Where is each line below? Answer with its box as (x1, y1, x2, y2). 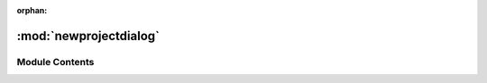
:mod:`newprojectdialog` (16, 28, 160, 44)
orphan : (16, 5, 48, 15)
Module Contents (16, 55, 95, 68)
